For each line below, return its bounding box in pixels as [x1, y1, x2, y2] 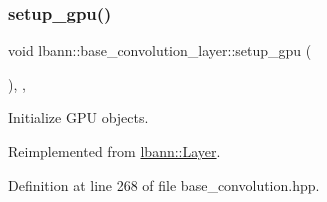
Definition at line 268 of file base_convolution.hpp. [8, 174, 320, 195]
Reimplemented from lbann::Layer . [8, 141, 221, 161]
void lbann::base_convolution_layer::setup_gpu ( [8, 40, 312, 61]
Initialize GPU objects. [8, 107, 149, 128]
